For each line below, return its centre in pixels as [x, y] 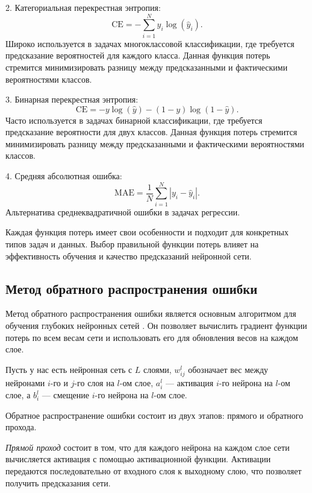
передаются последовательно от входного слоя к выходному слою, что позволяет [154, 471]
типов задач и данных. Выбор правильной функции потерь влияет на [132, 243]
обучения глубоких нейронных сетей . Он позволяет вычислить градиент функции [156, 325]
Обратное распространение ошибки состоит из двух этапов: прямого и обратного [154, 415]
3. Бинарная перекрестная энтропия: [72, 99]
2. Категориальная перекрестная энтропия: [83, 7]
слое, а [18, 395]
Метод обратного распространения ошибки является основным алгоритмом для [151, 313]
